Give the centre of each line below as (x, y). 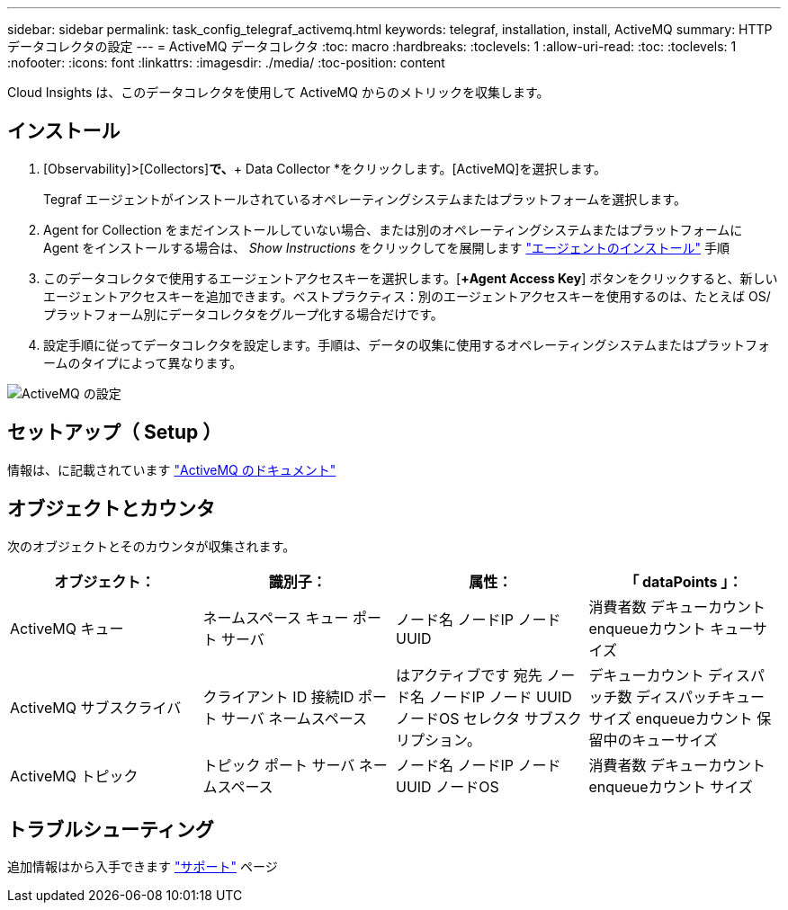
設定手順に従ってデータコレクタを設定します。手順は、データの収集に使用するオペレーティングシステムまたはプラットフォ (407, 344)
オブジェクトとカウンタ (111, 509)
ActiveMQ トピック (74, 776)
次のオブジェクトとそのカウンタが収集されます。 (152, 546)
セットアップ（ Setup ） (115, 433)
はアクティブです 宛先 (469, 675)
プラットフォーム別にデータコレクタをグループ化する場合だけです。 (243, 314)
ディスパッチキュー (700, 696)
